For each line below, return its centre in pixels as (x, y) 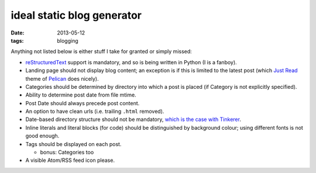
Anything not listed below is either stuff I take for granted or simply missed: (102, 51)
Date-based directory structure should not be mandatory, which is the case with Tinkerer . (133, 119)
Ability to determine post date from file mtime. (81, 95)
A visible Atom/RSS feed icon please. (70, 160)
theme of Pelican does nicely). (62, 78)
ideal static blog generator (76, 15)
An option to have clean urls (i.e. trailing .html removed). (95, 112)
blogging (68, 40)
